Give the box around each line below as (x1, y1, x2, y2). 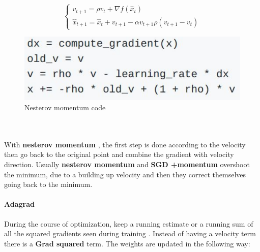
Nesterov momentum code (24, 102, 106, 113)
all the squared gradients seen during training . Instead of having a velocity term (4, 228, 256, 239)
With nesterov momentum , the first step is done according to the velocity (4, 139, 246, 149)
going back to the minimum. (4, 179, 93, 190)
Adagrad (4, 199, 35, 209)
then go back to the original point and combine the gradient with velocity (4, 149, 234, 160)
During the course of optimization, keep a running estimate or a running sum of (4, 218, 253, 229)
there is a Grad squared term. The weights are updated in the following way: (4, 238, 250, 248)
